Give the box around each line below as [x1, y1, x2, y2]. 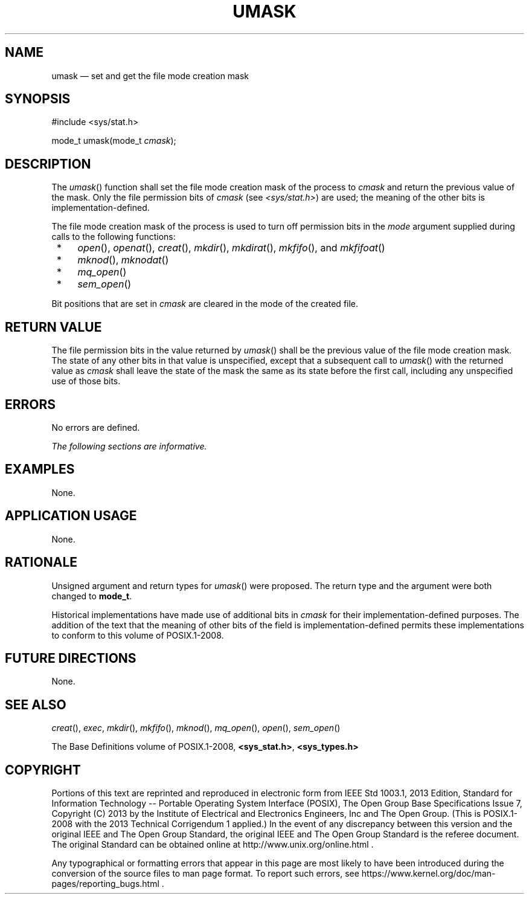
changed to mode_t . [51, 590, 132, 601]
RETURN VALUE [5, 319, 102, 335]
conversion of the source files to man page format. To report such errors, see [51, 868, 359, 879]
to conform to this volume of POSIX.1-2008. [51, 630, 224, 640]
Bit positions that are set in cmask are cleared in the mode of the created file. [51, 298, 359, 309]
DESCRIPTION [5, 156, 91, 172]
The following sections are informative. [51, 440, 207, 451]
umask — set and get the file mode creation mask [51, 70, 249, 81]
